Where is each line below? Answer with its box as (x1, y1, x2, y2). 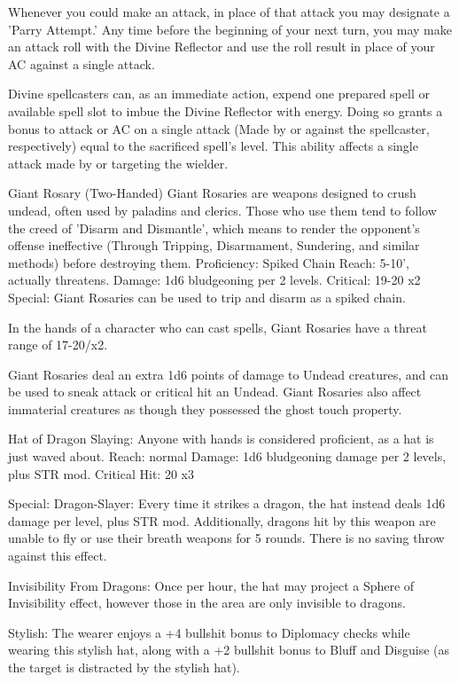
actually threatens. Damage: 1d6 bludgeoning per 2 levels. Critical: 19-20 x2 (8, 271, 421, 289)
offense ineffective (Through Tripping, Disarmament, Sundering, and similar (8, 236, 420, 255)
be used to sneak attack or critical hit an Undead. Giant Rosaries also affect (8, 382, 422, 401)
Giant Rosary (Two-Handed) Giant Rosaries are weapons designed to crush (8, 184, 416, 202)
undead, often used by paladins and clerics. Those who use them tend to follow (8, 200, 437, 219)
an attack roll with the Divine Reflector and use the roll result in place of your (8, 37, 435, 56)
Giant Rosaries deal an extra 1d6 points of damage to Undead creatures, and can (8, 365, 448, 383)
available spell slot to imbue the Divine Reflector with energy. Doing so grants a (8, 101, 443, 120)
